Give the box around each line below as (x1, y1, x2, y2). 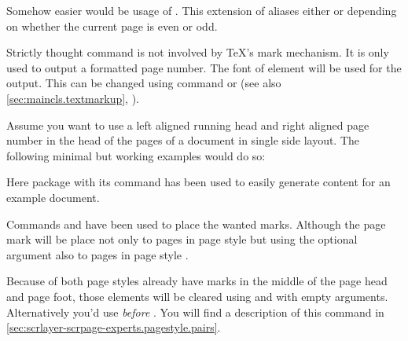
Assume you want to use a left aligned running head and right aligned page (6, 116, 369, 133)
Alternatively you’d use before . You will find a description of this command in (6, 303, 384, 320)
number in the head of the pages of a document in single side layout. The (6, 132, 360, 148)
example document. (6, 189, 100, 205)
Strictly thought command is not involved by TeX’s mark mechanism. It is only (6, 44, 389, 60)
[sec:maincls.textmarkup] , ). (6, 90, 139, 106)
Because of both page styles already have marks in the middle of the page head (6, 273, 388, 289)
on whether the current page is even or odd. (6, 17, 218, 34)
